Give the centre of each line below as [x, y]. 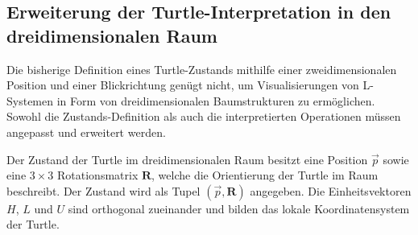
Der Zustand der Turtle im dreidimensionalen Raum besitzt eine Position [187, 159]
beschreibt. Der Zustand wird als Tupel [103, 190]
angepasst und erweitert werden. [86, 132]
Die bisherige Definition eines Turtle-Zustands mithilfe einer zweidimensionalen [202, 69]
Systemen [30, 100]
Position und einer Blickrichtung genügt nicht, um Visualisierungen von [183, 85]
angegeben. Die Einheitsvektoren [331, 190]
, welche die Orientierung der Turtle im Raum [265, 175]
